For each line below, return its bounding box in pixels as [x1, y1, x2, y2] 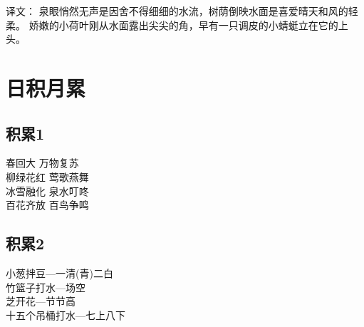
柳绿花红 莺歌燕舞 [6, 169, 89, 184]
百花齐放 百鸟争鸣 [6, 197, 89, 212]
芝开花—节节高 [6, 294, 76, 308]
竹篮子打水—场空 [6, 279, 85, 294]
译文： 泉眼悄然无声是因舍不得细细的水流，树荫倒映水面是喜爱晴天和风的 [6, 4, 348, 18]
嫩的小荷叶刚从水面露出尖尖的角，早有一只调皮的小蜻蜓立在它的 [38, 17, 338, 32]
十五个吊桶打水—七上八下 [6, 307, 125, 322]
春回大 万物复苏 [6, 155, 79, 170]
